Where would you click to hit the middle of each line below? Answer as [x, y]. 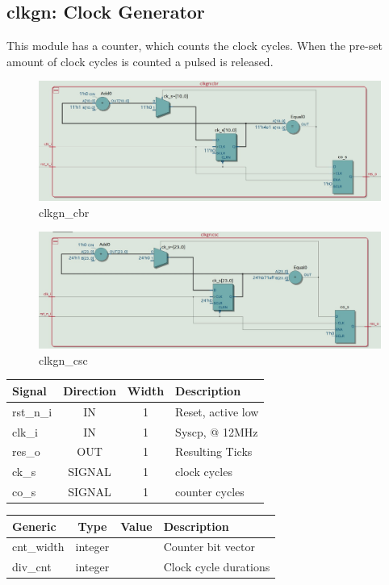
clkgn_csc [63, 359]
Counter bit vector [209, 547]
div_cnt [32, 567]
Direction [90, 390]
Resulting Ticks [214, 451]
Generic [34, 526]
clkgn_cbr [64, 212]
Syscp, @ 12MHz [217, 431]
